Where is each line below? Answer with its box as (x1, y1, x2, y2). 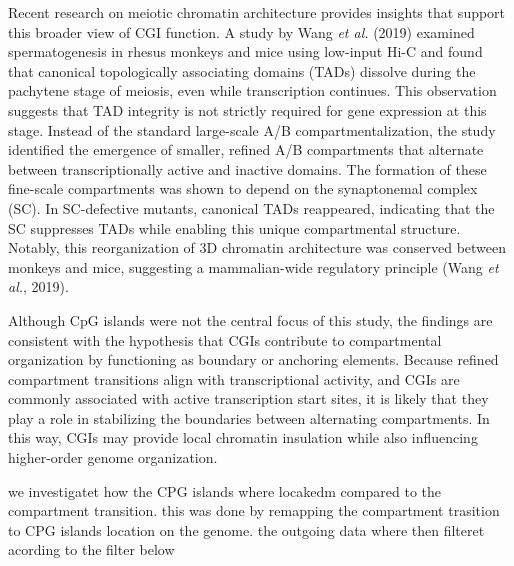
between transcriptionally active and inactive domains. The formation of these (8, 158, 487, 179)
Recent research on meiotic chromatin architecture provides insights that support (8, 2, 506, 22)
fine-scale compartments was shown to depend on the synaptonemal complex (8, 178, 478, 199)
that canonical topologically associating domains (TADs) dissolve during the (8, 60, 476, 81)
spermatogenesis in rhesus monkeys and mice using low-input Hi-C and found (8, 41, 483, 62)
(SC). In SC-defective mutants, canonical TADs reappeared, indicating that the (8, 197, 495, 218)
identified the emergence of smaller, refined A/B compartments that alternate (8, 139, 484, 160)
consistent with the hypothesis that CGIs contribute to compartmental (8, 329, 442, 350)
